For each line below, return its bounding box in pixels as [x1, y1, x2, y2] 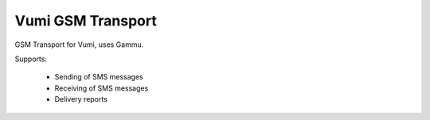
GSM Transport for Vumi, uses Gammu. [14, 40, 144, 49]
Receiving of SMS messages [54, 83, 149, 93]
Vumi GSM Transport [14, 12, 157, 29]
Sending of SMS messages [54, 72, 143, 82]
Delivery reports [54, 95, 107, 104]
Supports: [14, 54, 48, 64]
